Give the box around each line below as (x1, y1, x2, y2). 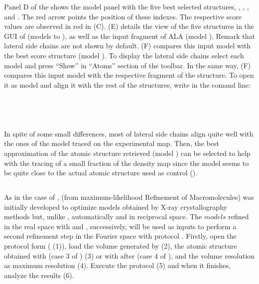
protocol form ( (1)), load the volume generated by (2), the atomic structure (4, 241, 237, 251)
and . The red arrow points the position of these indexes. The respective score (4, 11, 242, 21)
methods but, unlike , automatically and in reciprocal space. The (4, 211, 202, 222)
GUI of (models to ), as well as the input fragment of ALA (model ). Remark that (4, 30, 255, 41)
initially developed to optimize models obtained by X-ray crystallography (4, 201, 227, 212)
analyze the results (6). (4, 270, 74, 280)
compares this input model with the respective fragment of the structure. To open (4, 70, 254, 80)
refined (228, 211, 249, 222)
